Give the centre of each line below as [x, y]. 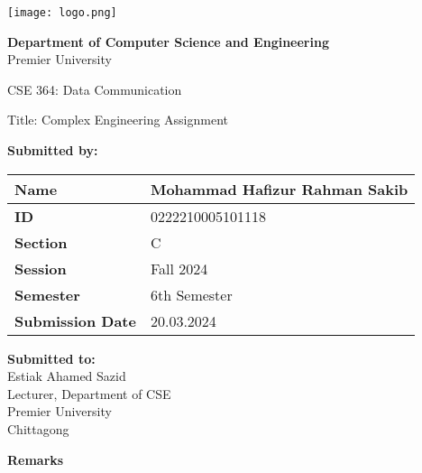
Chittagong [38, 429]
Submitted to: [51, 358]
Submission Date [75, 320]
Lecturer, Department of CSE [89, 393]
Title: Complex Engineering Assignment [118, 120]
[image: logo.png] [62, 13]
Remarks [36, 459]
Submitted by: [53, 150]
